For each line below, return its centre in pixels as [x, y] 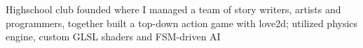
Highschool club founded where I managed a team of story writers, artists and [173, 9]
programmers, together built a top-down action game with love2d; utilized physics [182, 23]
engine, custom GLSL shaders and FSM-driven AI [113, 37]
